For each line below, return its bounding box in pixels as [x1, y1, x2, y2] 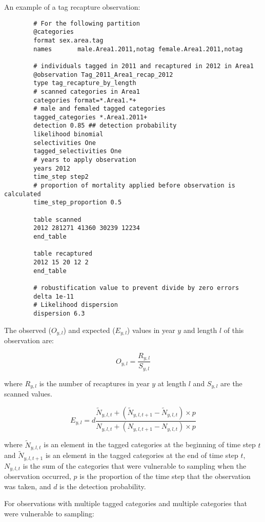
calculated [4, 190, 41, 198]
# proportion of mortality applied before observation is [33, 182, 236, 190]
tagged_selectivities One [33, 148, 122, 155]
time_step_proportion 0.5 [33, 199, 122, 206]
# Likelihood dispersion [33, 301, 118, 309]
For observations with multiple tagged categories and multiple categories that [4, 498, 247, 509]
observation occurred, [4, 471, 71, 482]
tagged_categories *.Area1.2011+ [33, 113, 148, 121]
